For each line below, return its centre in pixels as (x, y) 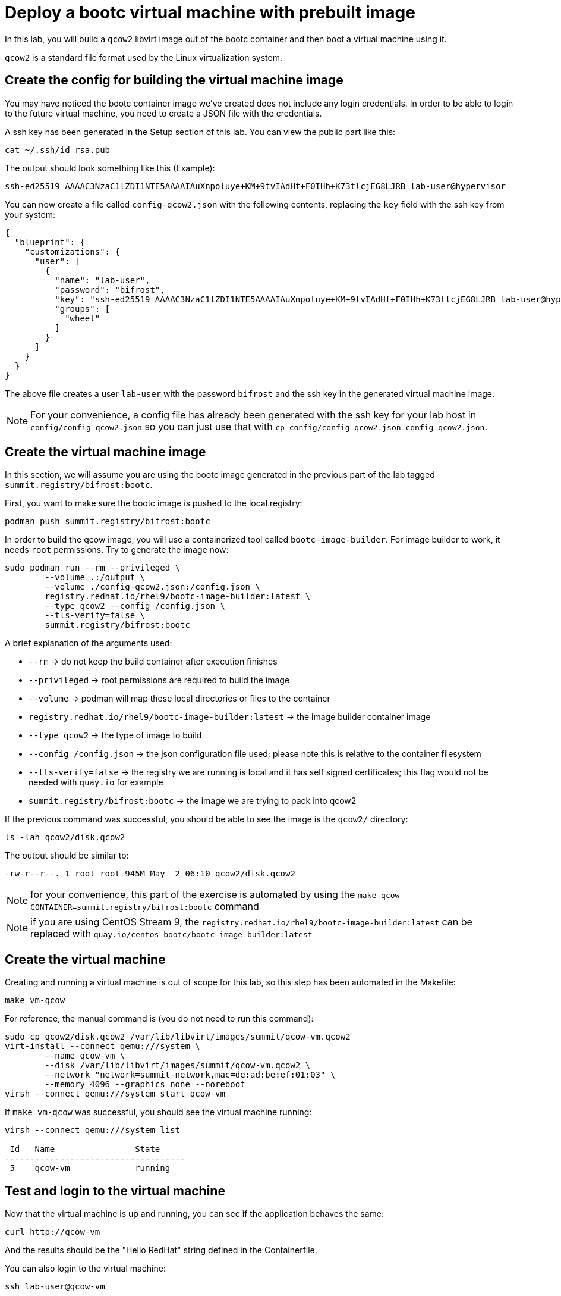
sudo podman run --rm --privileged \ (93, 568)
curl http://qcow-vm (53, 1232)
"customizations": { (72, 251)
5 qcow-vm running (90, 1168)
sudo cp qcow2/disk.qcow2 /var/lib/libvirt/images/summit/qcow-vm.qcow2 (178, 1037)
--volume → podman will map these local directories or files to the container (179, 699)
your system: (30, 214)
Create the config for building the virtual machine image (174, 80)
